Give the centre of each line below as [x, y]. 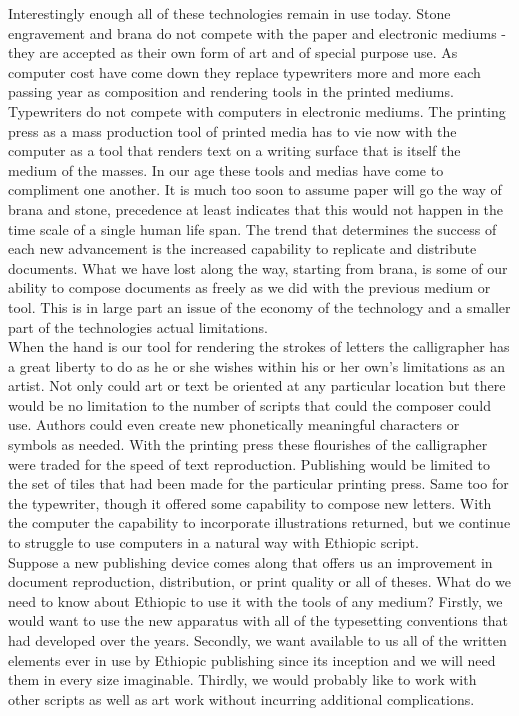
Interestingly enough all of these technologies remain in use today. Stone [229, 13]
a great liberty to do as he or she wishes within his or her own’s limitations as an [256, 365]
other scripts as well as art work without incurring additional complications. [241, 698]
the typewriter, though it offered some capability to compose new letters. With [250, 502]
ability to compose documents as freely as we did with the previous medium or [249, 287]
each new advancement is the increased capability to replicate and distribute [242, 248]
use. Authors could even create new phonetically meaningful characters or [234, 424]
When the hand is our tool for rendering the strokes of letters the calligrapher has [259, 346]
